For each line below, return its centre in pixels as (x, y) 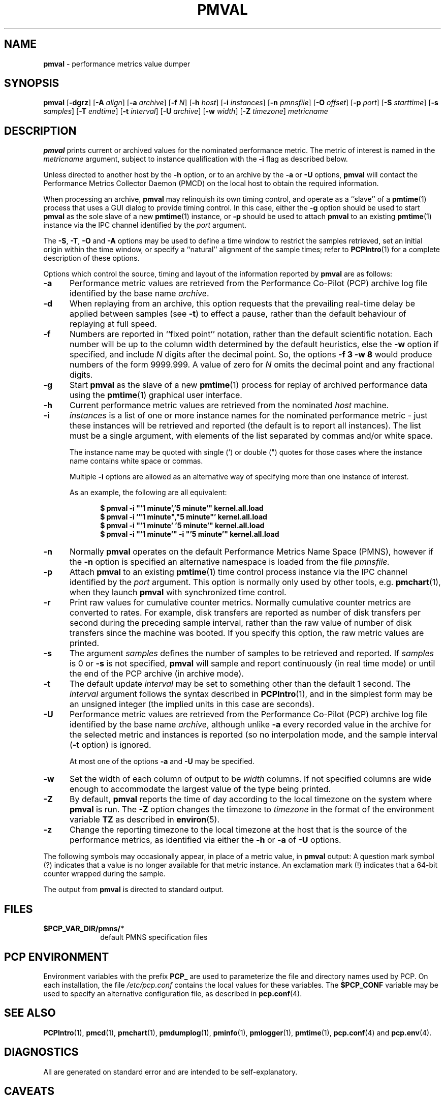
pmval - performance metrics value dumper (117, 64)
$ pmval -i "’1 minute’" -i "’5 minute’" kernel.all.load (190, 534)
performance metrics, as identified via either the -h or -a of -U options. (205, 840)
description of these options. (91, 258)
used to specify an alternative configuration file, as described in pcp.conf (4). (173, 993)
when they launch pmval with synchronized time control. (178, 592)
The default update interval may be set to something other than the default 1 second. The (240, 684)
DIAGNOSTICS (41, 1052)
